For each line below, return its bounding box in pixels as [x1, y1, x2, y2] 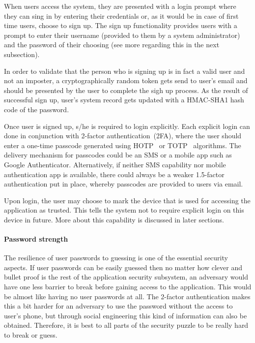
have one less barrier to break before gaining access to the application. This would [4, 281, 252, 292]
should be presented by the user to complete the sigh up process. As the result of [4, 85, 248, 95]
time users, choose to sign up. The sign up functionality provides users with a [4, 20, 237, 31]
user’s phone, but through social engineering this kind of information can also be [4, 310, 247, 320]
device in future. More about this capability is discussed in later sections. [4, 214, 224, 224]
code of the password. [4, 104, 69, 114]
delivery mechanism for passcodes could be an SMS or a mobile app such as [4, 150, 232, 160]
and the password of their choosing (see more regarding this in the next [4, 39, 220, 50]
